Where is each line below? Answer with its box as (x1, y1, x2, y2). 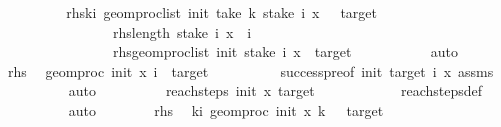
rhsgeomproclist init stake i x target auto (112, 41, 458, 62)
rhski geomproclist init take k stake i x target (66, 2, 378, 22)
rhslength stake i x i (112, 21, 252, 42)
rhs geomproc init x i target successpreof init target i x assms (7, 60, 494, 81)
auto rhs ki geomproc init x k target (68, 99, 384, 120)
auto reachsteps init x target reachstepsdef (68, 80, 483, 101)
